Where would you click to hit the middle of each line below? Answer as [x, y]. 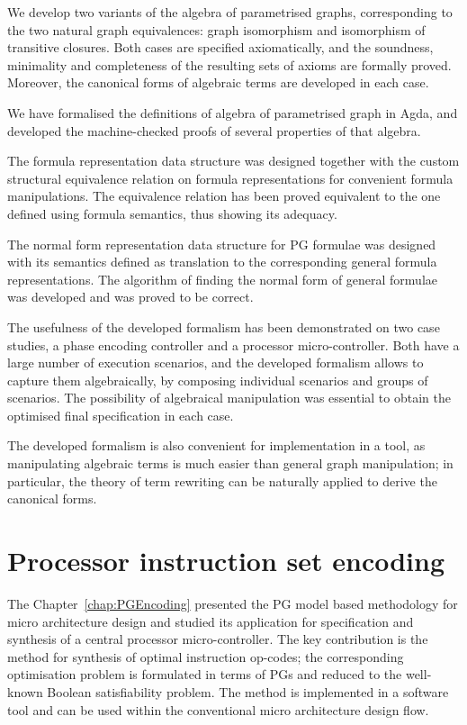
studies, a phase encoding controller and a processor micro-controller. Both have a [233, 344]
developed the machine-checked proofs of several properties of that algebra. [214, 130]
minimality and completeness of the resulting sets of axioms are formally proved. [229, 64]
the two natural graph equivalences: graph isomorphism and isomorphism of [216, 29]
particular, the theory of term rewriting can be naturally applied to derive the [222, 480]
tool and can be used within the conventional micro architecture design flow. [218, 709]
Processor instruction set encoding [226, 561]
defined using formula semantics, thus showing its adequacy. [172, 213]
